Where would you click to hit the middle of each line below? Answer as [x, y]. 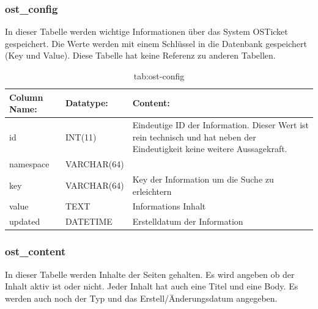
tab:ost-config [159, 76]
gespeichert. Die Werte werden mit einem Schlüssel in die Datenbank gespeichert [156, 43]
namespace [29, 164]
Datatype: [87, 103]
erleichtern [152, 191]
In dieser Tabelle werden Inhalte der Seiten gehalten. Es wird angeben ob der [150, 274]
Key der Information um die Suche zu [203, 179]
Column [26, 97]
